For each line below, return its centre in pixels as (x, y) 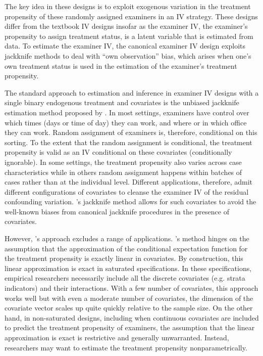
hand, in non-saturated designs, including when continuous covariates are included (132, 317)
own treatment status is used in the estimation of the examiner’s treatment (121, 65)
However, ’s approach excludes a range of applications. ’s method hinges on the (127, 238)
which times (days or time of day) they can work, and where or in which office (126, 122)
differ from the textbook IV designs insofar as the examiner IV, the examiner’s (126, 26)
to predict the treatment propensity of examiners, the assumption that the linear (130, 327)
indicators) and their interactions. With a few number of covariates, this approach (131, 288)
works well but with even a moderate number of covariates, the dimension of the (129, 298)
